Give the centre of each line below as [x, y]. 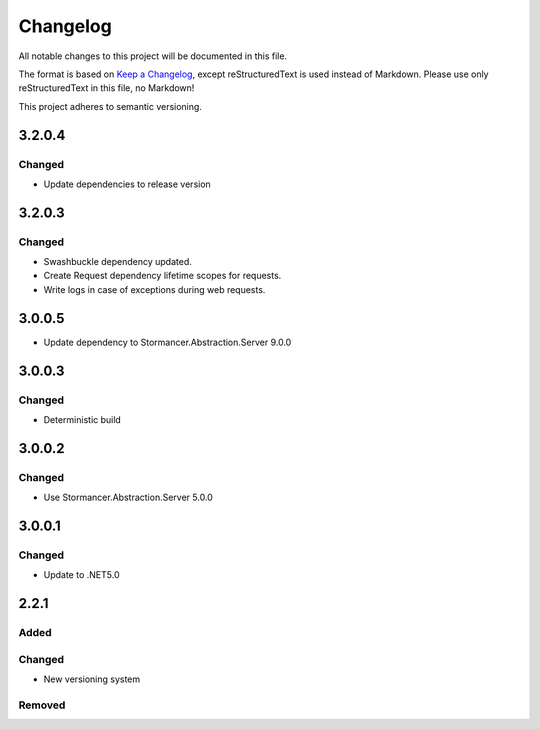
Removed [42, 705]
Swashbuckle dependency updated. [117, 262]
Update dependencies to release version [127, 184]
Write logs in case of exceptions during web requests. [154, 289]
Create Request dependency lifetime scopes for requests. [162, 276]
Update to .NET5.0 [81, 575]
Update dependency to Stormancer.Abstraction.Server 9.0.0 [167, 342]
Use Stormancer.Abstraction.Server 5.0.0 [128, 497]
